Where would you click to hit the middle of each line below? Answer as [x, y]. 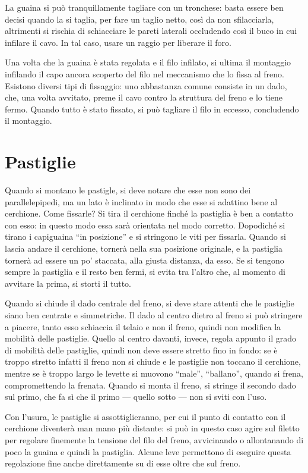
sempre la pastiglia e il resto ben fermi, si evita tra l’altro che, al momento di [145, 272]
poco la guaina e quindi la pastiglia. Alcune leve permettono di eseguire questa [148, 451]
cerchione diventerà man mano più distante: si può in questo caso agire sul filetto [152, 428]
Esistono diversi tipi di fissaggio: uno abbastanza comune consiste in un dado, [146, 85]
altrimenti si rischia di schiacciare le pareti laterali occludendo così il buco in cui [151, 31]
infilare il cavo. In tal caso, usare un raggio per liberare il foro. [118, 42]
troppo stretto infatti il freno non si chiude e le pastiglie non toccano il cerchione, [153, 361]
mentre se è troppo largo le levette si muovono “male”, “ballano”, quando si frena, [154, 373]
